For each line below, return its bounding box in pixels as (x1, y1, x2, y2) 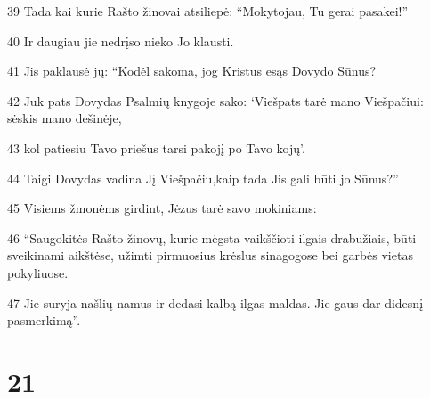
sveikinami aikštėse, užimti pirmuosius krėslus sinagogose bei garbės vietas (7, 246, 413, 265)
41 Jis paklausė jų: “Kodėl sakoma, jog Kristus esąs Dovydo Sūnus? (7, 61, 377, 80)
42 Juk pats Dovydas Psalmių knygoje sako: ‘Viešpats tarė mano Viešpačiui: (7, 91, 424, 110)
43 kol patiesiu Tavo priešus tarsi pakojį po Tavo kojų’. (7, 138, 305, 157)
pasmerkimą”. (7, 311, 81, 330)
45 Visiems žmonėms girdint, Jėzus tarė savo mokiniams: (7, 199, 317, 217)
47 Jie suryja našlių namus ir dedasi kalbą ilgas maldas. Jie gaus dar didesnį (7, 293, 424, 312)
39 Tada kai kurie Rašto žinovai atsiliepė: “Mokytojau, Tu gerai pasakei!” (7, 2, 409, 20)
